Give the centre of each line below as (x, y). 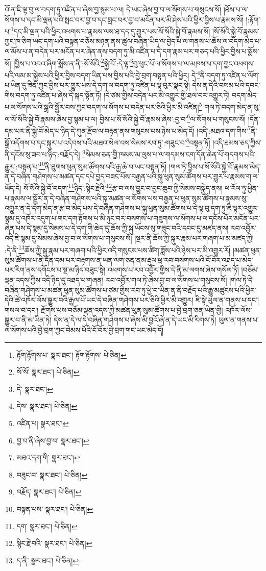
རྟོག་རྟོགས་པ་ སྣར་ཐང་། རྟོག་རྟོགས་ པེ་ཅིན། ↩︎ (71, 354)
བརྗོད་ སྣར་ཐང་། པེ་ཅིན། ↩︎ (49, 492)
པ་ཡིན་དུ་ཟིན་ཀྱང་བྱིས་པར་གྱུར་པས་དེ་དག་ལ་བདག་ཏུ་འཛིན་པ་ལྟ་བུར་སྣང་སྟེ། (97, 85)
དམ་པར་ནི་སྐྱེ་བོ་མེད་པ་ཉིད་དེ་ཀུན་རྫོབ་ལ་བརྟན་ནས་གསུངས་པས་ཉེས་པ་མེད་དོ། (100, 130)
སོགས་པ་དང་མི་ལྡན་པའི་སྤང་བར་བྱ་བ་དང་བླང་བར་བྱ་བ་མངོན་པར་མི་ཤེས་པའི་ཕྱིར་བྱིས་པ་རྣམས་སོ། (124, 19)
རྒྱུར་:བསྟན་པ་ (22, 166)
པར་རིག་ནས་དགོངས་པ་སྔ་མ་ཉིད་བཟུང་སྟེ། (55, 270)
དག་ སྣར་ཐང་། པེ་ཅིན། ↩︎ (47, 526)
